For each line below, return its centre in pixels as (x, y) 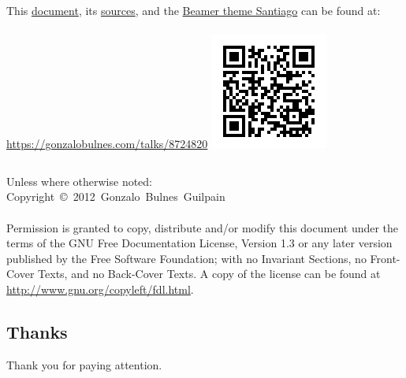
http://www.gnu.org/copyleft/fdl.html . (100, 289)
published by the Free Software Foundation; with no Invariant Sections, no (186, 258)
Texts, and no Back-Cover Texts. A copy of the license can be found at (209, 274)
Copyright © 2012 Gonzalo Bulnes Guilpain (116, 196)
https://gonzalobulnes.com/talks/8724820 (107, 144)
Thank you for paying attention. (84, 364)
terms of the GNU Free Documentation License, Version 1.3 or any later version (199, 243)
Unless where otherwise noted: (80, 181)
